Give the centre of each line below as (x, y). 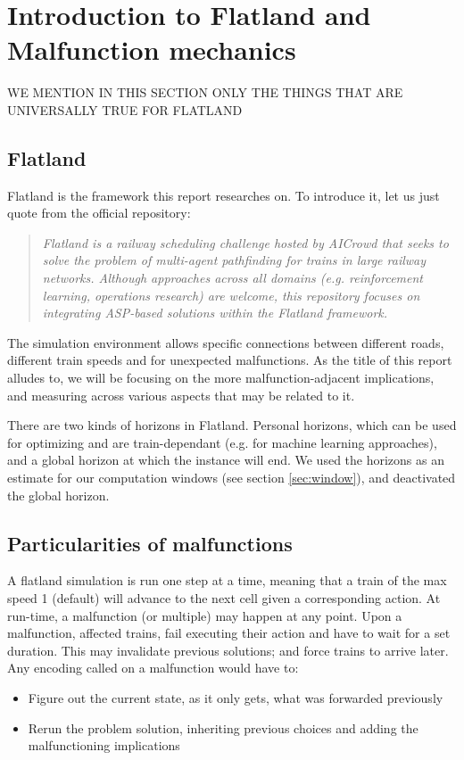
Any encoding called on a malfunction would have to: (153, 668)
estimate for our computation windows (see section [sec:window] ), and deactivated (232, 478)
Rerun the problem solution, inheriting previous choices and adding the (223, 727)
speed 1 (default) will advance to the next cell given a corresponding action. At (224, 598)
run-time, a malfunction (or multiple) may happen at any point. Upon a (205, 615)
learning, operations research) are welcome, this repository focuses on (231, 295)
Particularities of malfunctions (150, 543)
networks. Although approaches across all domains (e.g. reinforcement (233, 278)
